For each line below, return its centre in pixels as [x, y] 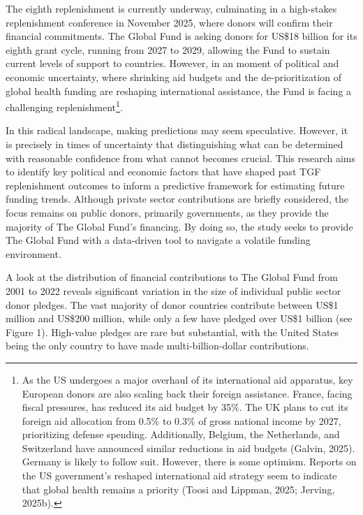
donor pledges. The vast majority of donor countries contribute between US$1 [172, 304]
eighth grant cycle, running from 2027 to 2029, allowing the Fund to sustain [168, 49]
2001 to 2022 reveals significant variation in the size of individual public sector [173, 290]
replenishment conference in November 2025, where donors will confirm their [169, 22]
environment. [34, 253]
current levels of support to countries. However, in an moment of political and [172, 63]
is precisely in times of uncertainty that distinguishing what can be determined [175, 144]
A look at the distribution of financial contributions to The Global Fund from [172, 277]
